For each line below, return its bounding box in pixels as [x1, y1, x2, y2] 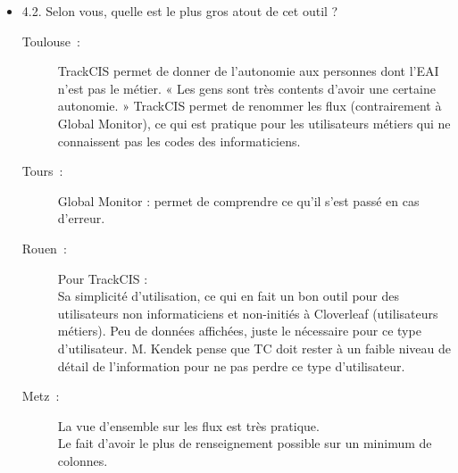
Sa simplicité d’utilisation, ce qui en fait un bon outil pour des [57, 286, 400, 305]
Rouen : [21, 238, 67, 257]
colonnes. [57, 451, 108, 469]
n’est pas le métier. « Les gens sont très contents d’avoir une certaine [57, 79, 436, 97]
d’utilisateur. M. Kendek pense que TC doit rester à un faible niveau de [57, 338, 451, 357]
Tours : [21, 162, 63, 180]
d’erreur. [57, 209, 105, 228]
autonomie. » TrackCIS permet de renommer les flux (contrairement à [57, 96, 442, 115]
